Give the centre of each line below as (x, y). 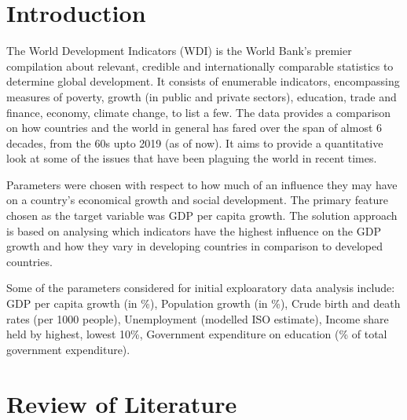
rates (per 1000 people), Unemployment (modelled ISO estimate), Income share (198, 318)
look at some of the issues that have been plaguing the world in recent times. (192, 158)
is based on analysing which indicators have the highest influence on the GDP (194, 230)
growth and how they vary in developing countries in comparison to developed (195, 246)
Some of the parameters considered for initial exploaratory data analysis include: (201, 288)
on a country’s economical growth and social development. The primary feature (198, 200)
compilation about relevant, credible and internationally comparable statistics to (200, 66)
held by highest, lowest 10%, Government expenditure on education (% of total (197, 334)
